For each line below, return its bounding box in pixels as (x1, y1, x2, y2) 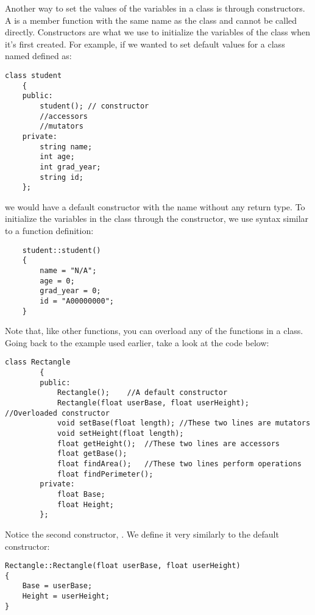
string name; (40, 142, 93, 151)
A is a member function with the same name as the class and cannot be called (5, 13, 297, 26)
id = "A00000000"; (40, 296, 114, 305)
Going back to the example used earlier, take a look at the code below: (5, 336, 269, 349)
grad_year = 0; (40, 286, 101, 296)
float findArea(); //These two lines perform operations (57, 459, 302, 468)
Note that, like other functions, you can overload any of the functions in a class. (5, 324, 303, 337)
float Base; (57, 489, 105, 499)
